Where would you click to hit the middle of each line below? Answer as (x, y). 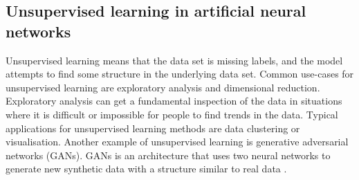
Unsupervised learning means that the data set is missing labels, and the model (174, 60)
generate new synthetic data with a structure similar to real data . (146, 169)
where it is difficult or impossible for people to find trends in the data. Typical (172, 114)
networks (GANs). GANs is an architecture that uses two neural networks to (168, 155)
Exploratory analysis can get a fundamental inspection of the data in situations (174, 101)
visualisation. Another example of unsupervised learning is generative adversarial (177, 142)
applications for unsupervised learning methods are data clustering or (153, 128)
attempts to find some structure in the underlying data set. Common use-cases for (180, 74)
